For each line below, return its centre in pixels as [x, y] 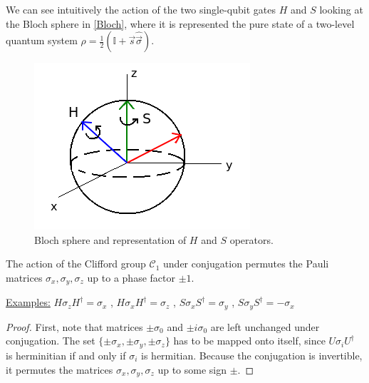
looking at [341, 9]
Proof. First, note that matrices [74, 326]
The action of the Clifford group [76, 264]
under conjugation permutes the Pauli [246, 264]
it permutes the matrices [59, 369]
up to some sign [192, 369]
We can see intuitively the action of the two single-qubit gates [141, 9]
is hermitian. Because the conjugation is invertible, [252, 355]
